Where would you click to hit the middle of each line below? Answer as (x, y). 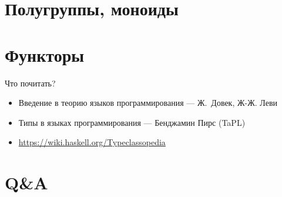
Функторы (45, 54)
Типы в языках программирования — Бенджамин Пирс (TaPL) (132, 122)
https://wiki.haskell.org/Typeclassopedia (92, 142)
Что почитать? (30, 83)
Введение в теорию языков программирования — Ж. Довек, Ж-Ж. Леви (148, 103)
